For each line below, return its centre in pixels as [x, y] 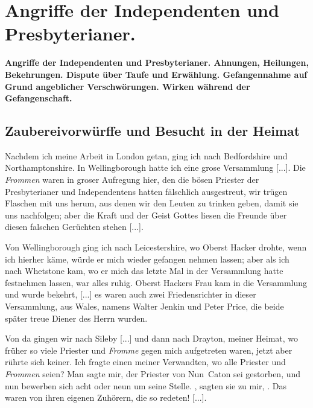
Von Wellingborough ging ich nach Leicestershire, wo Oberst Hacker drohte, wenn [156, 247]
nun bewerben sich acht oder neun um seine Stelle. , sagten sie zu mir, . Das [146, 385]
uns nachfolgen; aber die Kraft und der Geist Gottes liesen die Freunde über [146, 215]
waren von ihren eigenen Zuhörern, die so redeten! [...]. [106, 397]
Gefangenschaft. [39, 98]
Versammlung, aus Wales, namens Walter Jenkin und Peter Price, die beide [144, 306]
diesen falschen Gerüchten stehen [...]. [74, 227]
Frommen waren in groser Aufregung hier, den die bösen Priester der [132, 180]
